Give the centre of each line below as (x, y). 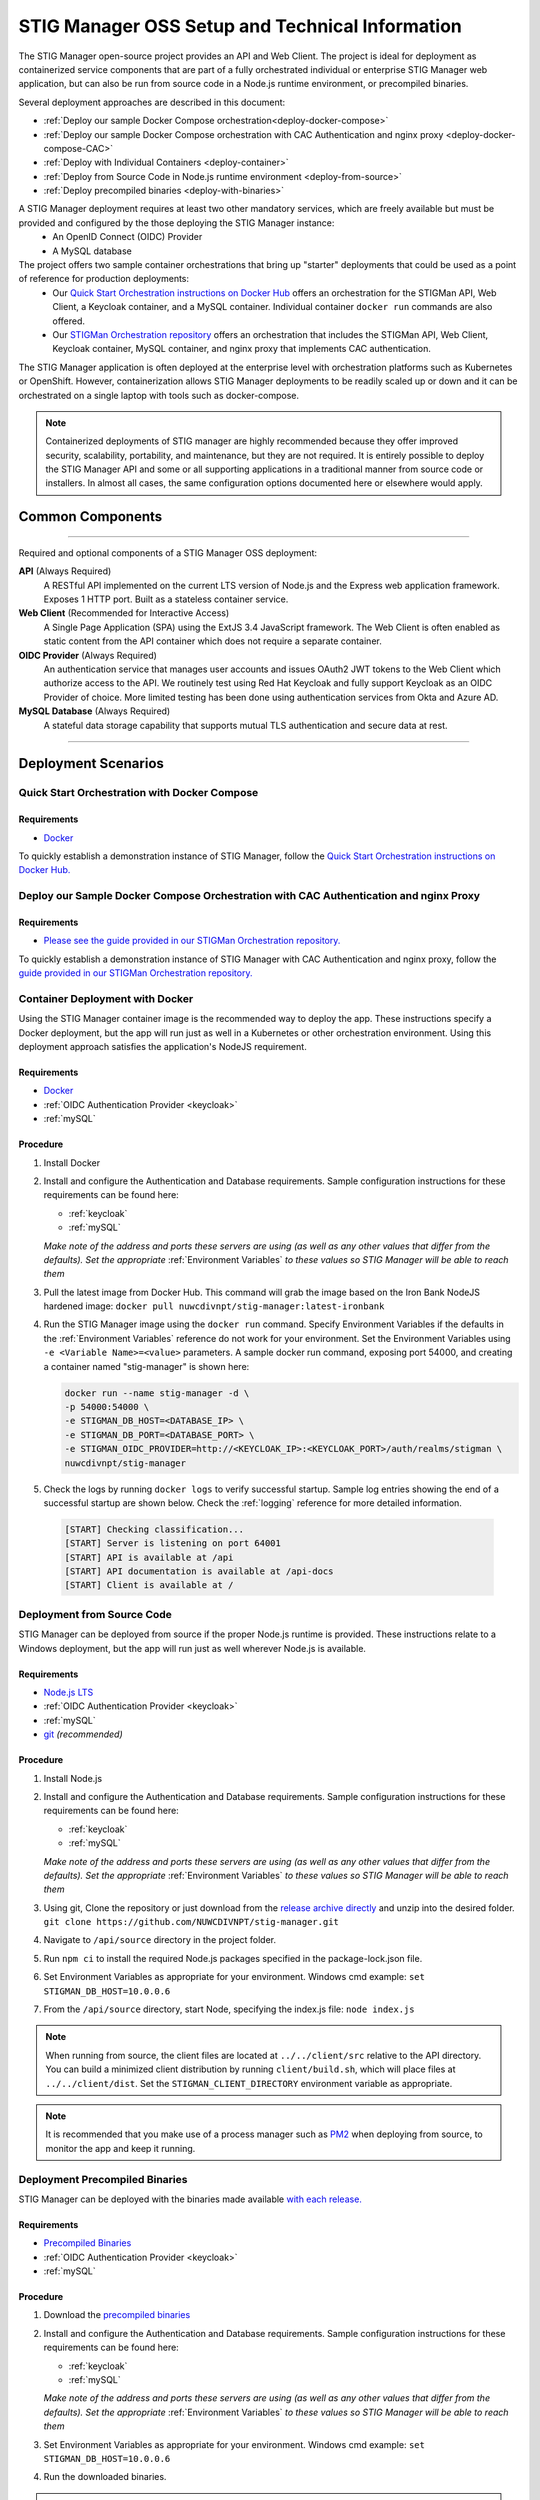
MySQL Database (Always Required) (94, 711)
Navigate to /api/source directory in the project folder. (160, 1940)
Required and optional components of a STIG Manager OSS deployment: (168, 552)
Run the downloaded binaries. (105, 2477)
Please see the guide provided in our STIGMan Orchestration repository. (192, 941)
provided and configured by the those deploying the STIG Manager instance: (176, 222)
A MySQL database (92, 251)
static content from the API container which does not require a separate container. (212, 641)
